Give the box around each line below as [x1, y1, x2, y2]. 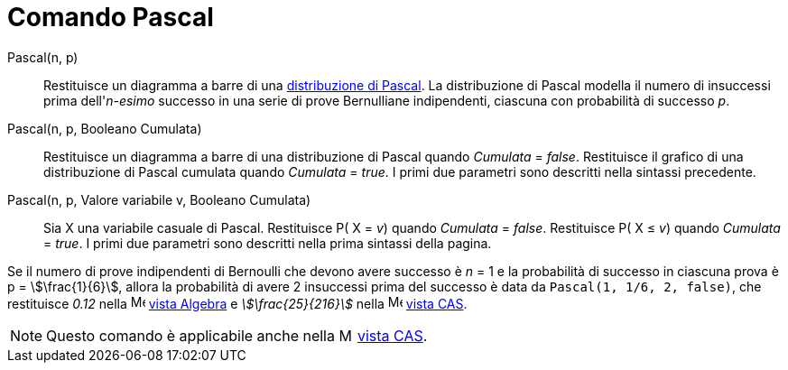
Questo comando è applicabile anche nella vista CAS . [46, 326, 428, 345]
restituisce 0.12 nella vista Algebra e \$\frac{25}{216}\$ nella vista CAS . [7, 295, 468, 311]
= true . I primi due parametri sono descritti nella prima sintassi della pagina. [43, 235, 492, 251]
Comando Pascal [7, 2, 214, 32]
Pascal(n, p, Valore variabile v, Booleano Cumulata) [7, 191, 311, 208]
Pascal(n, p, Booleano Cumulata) [7, 120, 202, 136]
